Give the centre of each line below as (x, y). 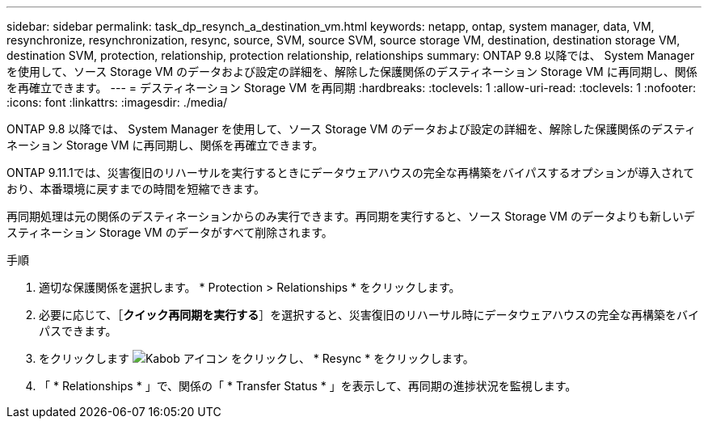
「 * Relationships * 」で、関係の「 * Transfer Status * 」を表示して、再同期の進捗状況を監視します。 (308, 386)
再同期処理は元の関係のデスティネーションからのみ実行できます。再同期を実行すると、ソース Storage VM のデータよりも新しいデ (351, 216)
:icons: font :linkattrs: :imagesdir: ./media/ (117, 102)
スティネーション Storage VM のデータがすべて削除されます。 (170, 232)
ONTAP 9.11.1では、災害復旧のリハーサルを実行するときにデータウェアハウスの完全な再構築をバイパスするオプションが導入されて (351, 173)
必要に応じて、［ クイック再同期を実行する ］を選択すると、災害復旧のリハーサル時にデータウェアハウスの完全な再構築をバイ (369, 315)
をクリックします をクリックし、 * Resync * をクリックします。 (257, 358)
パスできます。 (78, 331)
